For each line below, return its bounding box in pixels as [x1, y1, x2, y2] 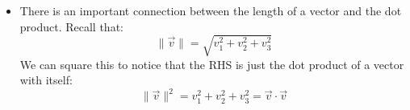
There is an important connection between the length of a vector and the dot [19, 2, 402, 18]
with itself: [19, 71, 73, 88]
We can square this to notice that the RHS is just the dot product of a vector [19, 55, 404, 72]
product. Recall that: [19, 18, 123, 35]
